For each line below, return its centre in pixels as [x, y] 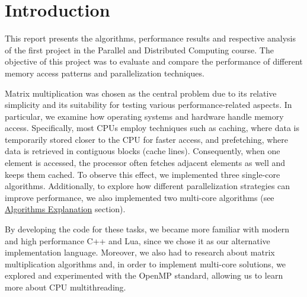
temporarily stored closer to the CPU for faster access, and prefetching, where [147, 139]
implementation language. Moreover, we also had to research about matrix [140, 252]
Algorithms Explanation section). [65, 209]
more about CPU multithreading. [65, 287]
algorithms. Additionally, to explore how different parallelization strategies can [148, 186]
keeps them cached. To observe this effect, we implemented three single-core [143, 174]
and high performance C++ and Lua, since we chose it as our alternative [137, 240]
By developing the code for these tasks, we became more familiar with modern [147, 229]
